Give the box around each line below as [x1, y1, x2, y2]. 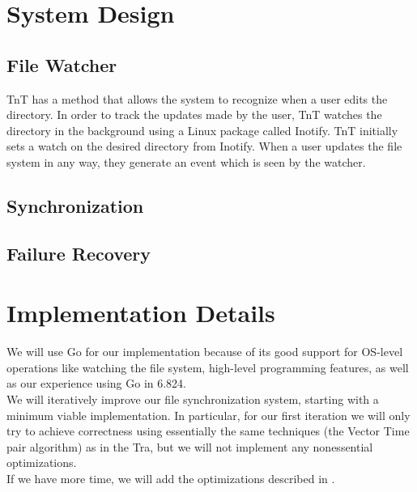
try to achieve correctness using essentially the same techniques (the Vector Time [6, 422, 410, 439]
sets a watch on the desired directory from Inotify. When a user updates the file [6, 138, 402, 155]
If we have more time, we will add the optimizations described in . [6, 469, 335, 486]
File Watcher [6, 52, 117, 77]
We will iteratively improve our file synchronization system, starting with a [6, 391, 379, 408]
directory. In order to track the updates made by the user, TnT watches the [6, 106, 382, 123]
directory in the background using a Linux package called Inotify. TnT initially [6, 121, 398, 138]
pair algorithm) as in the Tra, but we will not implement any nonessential [6, 438, 373, 455]
